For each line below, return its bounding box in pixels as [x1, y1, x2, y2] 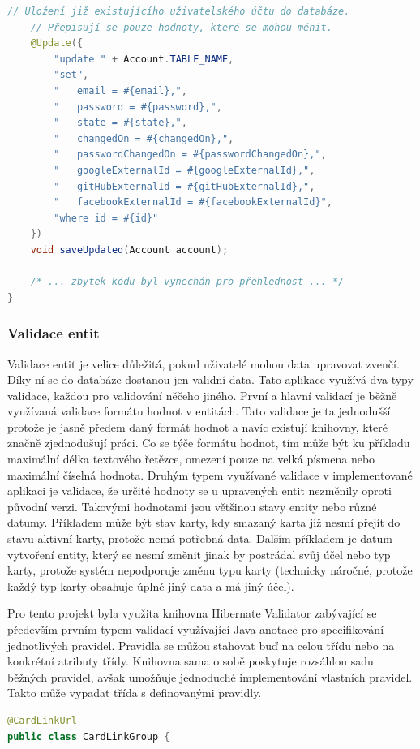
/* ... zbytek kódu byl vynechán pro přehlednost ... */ [30, 276, 345, 288]
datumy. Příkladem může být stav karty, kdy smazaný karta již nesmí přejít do [7, 514, 401, 531]
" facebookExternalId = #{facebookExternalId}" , [54, 196, 332, 209]
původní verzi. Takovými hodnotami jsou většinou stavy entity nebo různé [7, 497, 377, 514]
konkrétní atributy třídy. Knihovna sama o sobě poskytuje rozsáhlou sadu [7, 652, 374, 669]
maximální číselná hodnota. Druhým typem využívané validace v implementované [7, 466, 413, 483]
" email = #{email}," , [54, 84, 187, 97]
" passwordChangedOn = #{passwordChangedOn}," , [54, 149, 327, 161]
